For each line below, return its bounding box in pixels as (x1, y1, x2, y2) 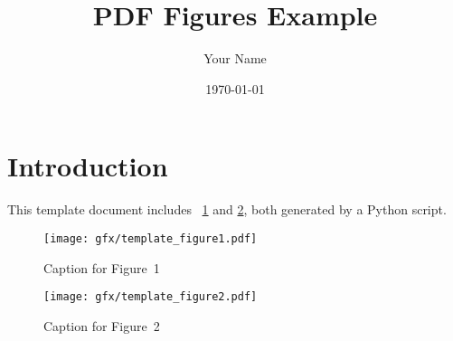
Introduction (7, 147, 168, 185)
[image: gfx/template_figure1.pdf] (43, 232, 258, 245)
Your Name (203, 49, 267, 68)
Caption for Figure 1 (43, 258, 160, 277)
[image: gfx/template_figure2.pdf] (43, 290, 258, 304)
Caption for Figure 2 (43, 316, 160, 335)
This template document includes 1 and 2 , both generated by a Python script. (7, 200, 447, 219)
